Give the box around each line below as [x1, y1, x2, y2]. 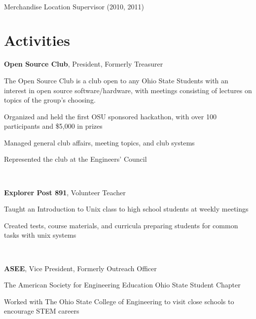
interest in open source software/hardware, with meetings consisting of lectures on [4, 85, 252, 95]
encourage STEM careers [4, 306, 79, 316]
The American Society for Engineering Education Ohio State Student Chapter [4, 280, 241, 290]
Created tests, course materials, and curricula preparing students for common [4, 220, 238, 230]
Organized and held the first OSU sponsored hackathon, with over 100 [4, 111, 217, 121]
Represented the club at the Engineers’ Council [4, 154, 147, 164]
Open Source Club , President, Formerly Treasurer [4, 59, 163, 69]
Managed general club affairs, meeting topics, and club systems [4, 137, 195, 147]
